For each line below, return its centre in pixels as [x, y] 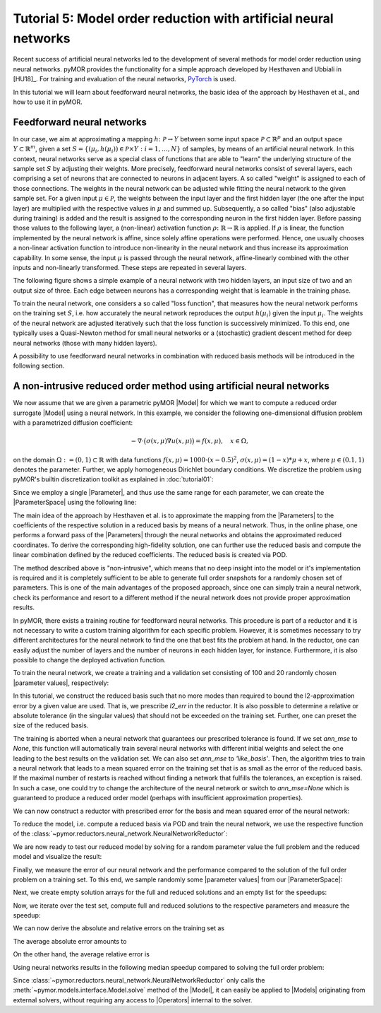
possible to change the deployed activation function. [89, 660]
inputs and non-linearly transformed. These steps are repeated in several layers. [130, 267]
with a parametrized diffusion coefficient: [73, 423]
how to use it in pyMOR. [48, 102]
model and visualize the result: [58, 857]
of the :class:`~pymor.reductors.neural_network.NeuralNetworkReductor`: [120, 833]
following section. [39, 366]
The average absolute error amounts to [70, 941]
